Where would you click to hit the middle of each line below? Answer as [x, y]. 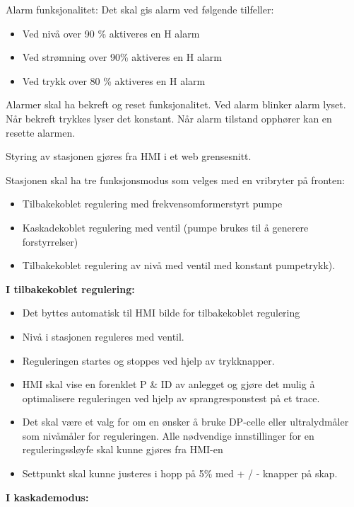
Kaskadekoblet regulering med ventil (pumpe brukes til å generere [165, 227]
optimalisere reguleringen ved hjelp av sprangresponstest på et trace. [171, 398]
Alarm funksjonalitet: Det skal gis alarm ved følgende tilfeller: [140, 9]
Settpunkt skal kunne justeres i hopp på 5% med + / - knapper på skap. [180, 473]
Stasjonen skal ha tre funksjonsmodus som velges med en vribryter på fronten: [175, 180]
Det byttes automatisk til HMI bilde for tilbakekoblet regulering [161, 313]
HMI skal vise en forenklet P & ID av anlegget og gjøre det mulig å [169, 384]
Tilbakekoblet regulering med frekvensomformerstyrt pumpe [152, 204]
